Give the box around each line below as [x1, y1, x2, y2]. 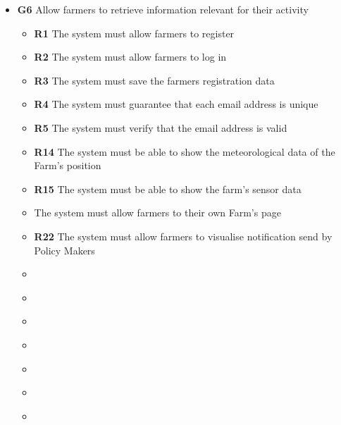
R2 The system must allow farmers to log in [34, 49, 227, 64]
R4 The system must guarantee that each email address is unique [34, 97, 318, 111]
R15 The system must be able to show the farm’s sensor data [34, 181, 302, 196]
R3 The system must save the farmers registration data [34, 73, 275, 87]
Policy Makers [34, 242, 95, 257]
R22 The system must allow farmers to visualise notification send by [34, 228, 333, 243]
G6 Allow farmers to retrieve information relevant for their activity [17, 2, 309, 16]
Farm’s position [34, 158, 101, 173]
